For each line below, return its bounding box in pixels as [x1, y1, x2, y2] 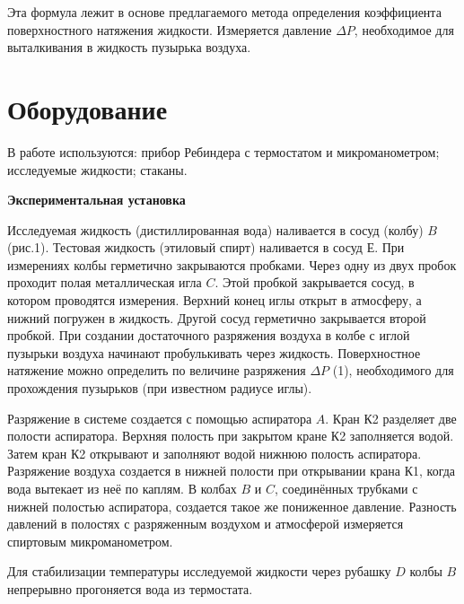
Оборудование [7, 90, 168, 127]
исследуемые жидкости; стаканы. [7, 160, 188, 179]
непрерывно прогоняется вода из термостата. [7, 579, 253, 598]
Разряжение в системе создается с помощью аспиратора [7, 408, 312, 427]
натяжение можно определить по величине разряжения [7, 361, 306, 380]
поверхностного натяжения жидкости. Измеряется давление [7, 20, 332, 39]
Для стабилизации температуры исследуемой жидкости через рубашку [7, 562, 391, 581]
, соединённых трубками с [275, 479, 418, 497]
